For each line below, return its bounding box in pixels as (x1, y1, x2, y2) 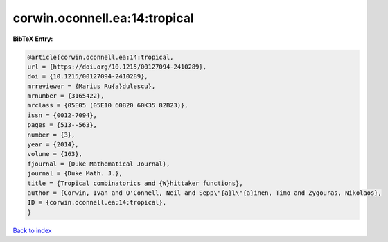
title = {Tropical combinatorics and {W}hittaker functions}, (27, 179, 243, 187)
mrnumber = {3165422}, (27, 92, 105, 100)
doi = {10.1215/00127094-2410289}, (27, 73, 148, 80)
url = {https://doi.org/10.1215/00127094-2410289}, (27, 62, 207, 71)
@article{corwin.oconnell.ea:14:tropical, (27, 53, 174, 61)
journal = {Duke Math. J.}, (27, 170, 123, 178)
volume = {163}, (27, 150, 83, 158)
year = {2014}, (27, 141, 79, 148)
